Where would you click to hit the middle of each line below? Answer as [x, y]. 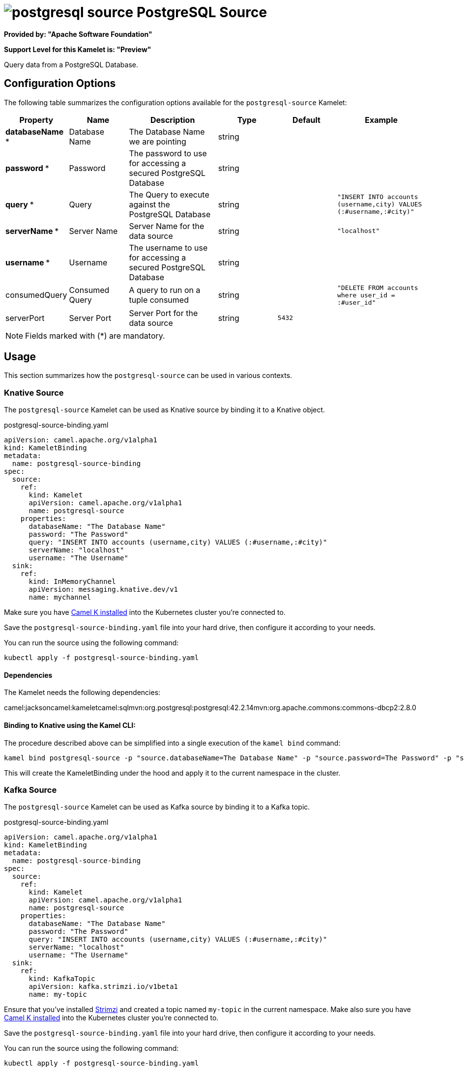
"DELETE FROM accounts [378, 288]
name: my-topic [58, 995]
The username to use [168, 247]
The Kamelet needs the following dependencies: [82, 693]
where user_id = [366, 295]
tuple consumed [159, 300]
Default [306, 120]
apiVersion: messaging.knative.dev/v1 [103, 590]
